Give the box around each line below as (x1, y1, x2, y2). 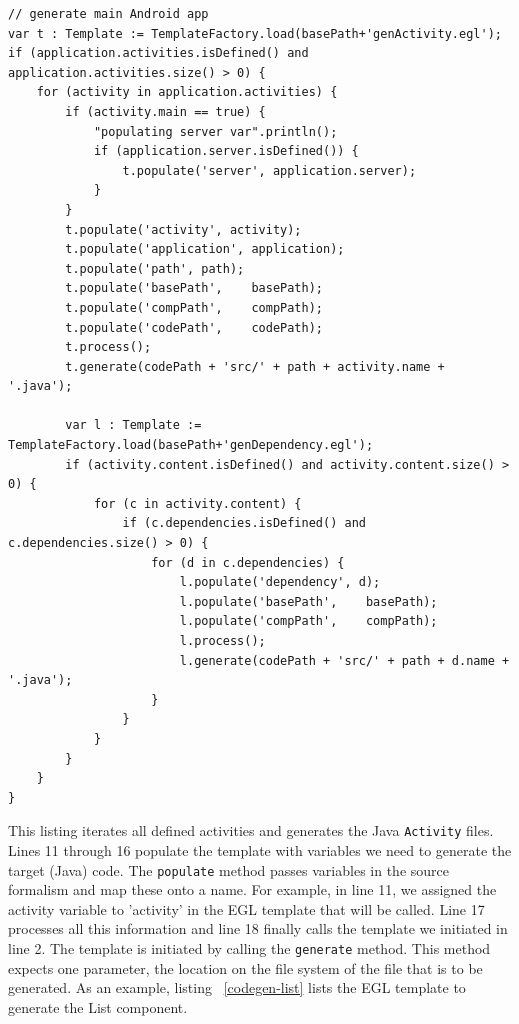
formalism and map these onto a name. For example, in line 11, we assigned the (8, 879, 497, 900)
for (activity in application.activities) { (36, 85, 338, 100)
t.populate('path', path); (65, 261, 245, 276)
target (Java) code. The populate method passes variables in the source (8, 859, 449, 880)
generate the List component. (8, 996, 188, 1017)
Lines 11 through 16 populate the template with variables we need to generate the (8, 840, 512, 860)
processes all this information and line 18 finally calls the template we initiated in (8, 918, 508, 939)
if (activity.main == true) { (65, 104, 266, 119)
